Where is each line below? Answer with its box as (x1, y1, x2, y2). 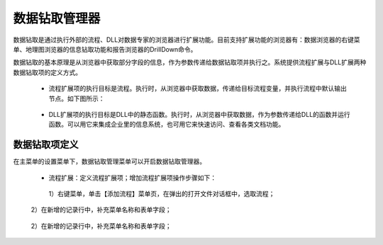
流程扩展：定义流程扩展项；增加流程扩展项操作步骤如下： (48, 173, 216, 182)
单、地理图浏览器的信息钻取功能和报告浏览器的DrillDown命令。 (13, 45, 197, 53)
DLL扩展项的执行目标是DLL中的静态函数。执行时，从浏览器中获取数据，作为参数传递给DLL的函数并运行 (48, 110, 350, 118)
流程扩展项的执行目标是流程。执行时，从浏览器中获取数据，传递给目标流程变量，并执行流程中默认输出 (48, 84, 347, 93)
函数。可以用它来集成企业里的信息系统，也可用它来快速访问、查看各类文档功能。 (48, 120, 285, 129)
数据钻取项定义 (13, 139, 79, 151)
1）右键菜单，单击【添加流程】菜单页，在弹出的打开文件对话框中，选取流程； (48, 189, 275, 198)
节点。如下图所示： (48, 94, 105, 103)
